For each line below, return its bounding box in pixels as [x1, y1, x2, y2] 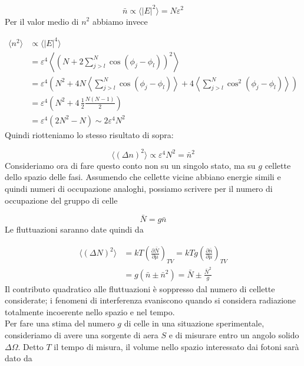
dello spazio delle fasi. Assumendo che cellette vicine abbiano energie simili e [5, 171, 281, 183]
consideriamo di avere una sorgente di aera [5, 328, 158, 341]
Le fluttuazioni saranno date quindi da [5, 223, 144, 236]
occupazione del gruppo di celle [5, 194, 118, 206]
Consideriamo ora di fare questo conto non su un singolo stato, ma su [5, 159, 256, 171]
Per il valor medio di [5, 15, 79, 27]
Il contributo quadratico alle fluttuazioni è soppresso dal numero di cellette [5, 282, 275, 295]
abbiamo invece [92, 15, 148, 27]
